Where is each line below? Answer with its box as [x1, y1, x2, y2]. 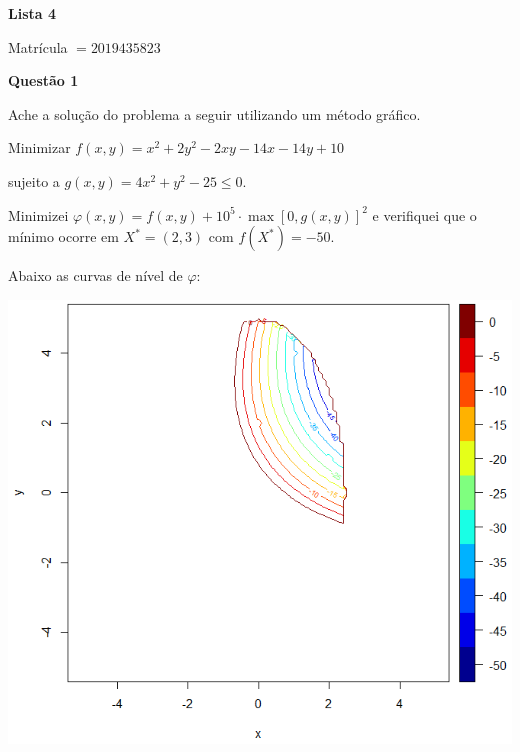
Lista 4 [8, 3, 57, 23]
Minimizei [8, 204, 69, 225]
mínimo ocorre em [8, 226, 119, 247]
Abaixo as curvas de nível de [8, 265, 183, 286]
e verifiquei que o [372, 204, 477, 225]
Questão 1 [8, 70, 79, 91]
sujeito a [8, 170, 60, 191]
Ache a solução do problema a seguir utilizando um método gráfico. [8, 103, 421, 124]
